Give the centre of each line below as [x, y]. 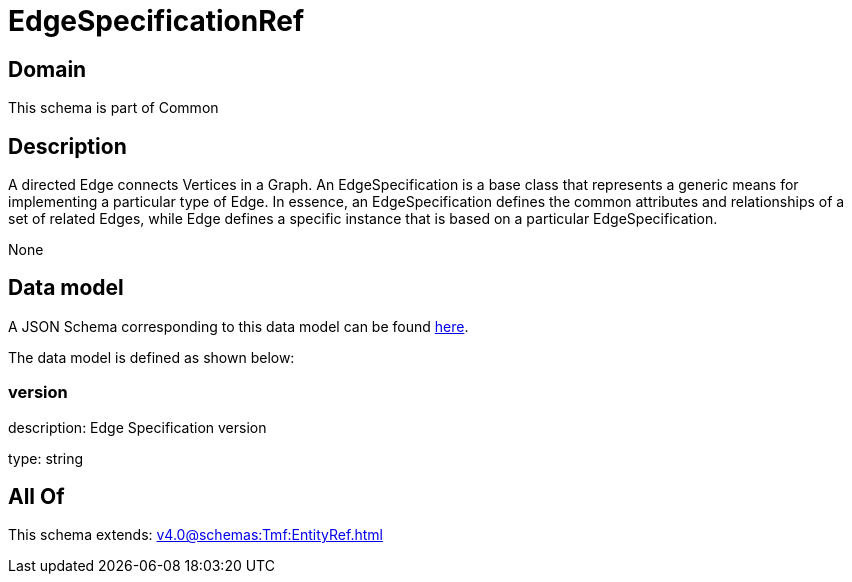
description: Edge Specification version [137, 427]
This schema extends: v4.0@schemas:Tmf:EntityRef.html [195, 535]
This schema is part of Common [113, 108]
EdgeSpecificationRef [156, 21]
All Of [36, 497]
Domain [47, 69]
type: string [46, 458]
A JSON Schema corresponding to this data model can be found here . [238, 326]
